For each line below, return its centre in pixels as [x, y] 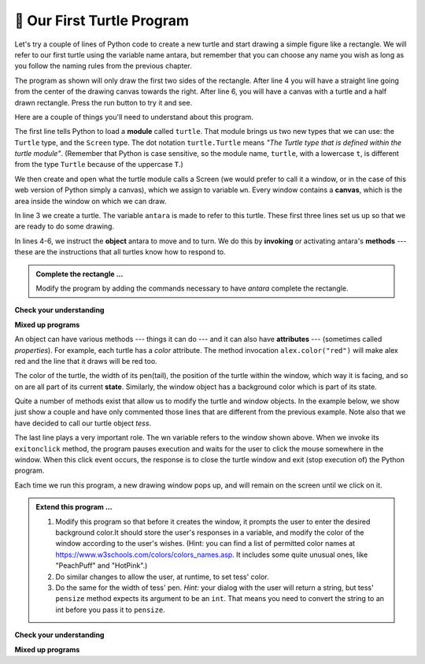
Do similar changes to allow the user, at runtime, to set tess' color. [162, 577]
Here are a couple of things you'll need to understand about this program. [134, 117]
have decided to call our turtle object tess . [83, 423]
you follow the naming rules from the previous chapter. [103, 66]
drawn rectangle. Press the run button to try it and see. [103, 102]
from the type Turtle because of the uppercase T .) [99, 165]
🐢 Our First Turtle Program [102, 20]
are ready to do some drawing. [64, 226]
